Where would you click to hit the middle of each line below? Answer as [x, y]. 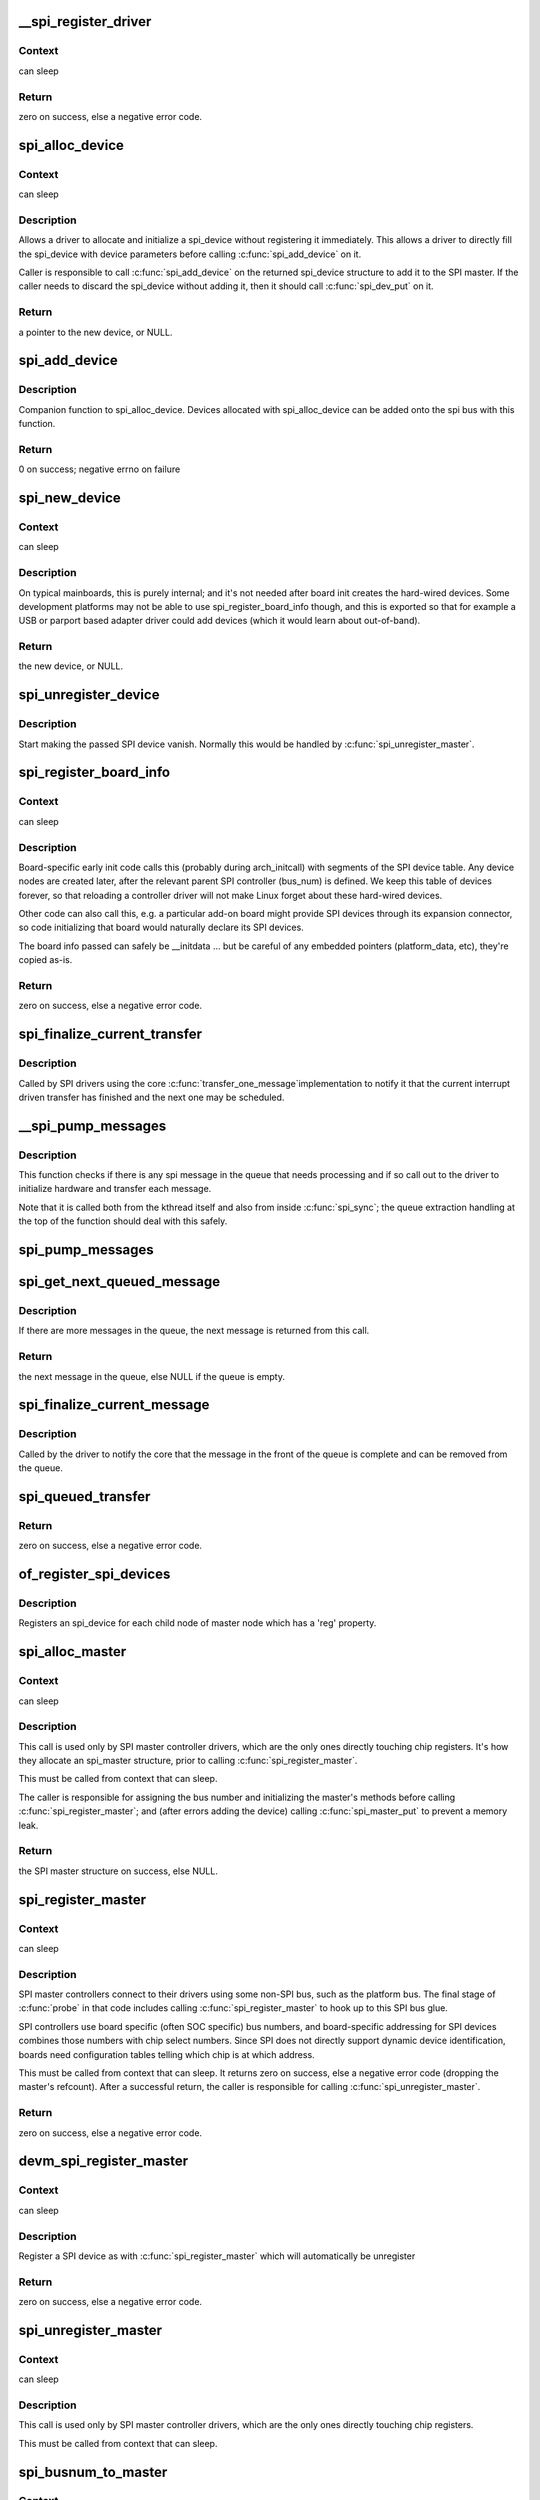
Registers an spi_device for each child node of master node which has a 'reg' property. [197, 1623]
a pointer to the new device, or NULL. [95, 332]
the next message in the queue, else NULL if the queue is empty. [151, 1376]
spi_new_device [70, 498]
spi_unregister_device [89, 695]
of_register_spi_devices [94, 1574]
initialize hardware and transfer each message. [115, 1189]
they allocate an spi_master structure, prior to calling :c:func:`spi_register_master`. [188, 1761]
